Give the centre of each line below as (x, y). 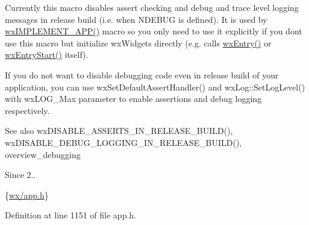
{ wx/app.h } (27, 195)
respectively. (27, 110)
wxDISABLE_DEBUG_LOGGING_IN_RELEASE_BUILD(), (123, 142)
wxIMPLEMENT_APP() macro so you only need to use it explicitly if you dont (154, 31)
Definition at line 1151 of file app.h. (71, 215)
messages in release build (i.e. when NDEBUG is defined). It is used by (136, 19)
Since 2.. (20, 175)
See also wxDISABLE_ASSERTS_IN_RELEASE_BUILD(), (119, 131)
